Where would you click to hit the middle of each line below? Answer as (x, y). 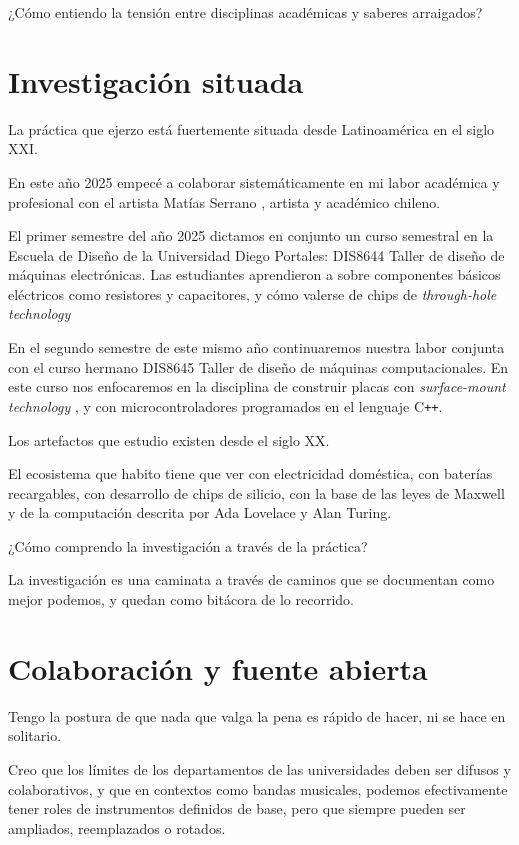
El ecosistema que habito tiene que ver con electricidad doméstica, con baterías (250, 473)
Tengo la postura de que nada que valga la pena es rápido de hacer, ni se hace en (257, 715)
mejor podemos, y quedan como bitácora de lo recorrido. (181, 599)
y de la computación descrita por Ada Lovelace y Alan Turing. (200, 512)
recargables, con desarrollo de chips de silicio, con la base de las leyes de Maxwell (256, 492)
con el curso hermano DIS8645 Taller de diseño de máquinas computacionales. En (258, 366)
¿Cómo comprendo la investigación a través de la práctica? (188, 545)
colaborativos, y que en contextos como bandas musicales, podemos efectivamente (258, 788)
